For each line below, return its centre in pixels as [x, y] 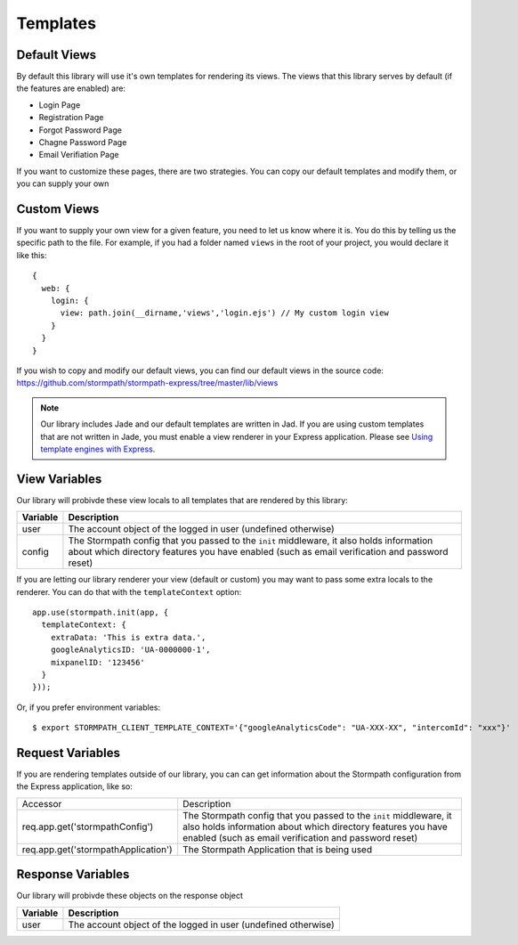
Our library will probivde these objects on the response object [130, 896]
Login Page [60, 105]
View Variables [59, 479]
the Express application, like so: [74, 786]
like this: [32, 255]
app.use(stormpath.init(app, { [101, 613]
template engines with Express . [98, 449]
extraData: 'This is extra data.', [128, 637]
